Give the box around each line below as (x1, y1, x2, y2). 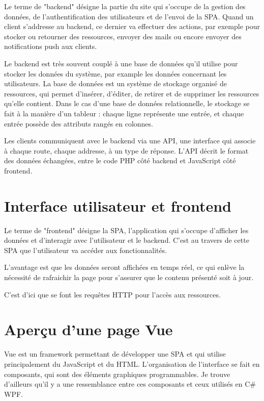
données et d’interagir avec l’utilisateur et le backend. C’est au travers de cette (4, 235, 249, 245)
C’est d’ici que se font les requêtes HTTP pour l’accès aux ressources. (4, 289, 221, 299)
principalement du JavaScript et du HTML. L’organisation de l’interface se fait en (4, 358, 260, 369)
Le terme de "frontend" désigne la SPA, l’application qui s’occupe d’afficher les (4, 224, 249, 235)
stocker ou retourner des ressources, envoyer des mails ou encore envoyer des (4, 31, 242, 41)
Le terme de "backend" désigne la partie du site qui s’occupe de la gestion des (4, 1, 246, 11)
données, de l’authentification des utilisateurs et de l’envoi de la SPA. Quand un (4, 11, 254, 21)
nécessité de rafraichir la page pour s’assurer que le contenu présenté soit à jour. (4, 272, 254, 282)
